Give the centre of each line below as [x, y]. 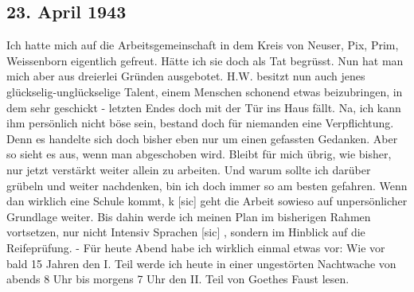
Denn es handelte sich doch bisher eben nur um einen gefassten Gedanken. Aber [202, 138]
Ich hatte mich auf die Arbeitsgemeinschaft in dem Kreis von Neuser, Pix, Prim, [203, 45]
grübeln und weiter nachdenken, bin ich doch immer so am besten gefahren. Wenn [207, 185]
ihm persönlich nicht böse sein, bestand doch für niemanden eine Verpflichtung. [200, 123]
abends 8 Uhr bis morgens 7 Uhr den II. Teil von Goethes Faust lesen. [178, 279]
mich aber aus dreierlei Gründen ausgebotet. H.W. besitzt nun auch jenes [186, 76]
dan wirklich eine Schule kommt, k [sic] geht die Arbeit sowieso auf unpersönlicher [207, 201]
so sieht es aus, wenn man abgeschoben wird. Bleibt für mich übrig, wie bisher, [199, 154]
